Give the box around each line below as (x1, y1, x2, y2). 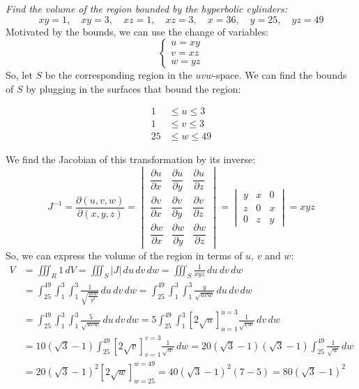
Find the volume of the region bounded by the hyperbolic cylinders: (6, 1, 288, 15)
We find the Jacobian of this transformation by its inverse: (6, 152, 256, 167)
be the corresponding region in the (45, 68, 192, 82)
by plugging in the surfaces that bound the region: (26, 81, 241, 96)
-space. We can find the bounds (213, 68, 347, 82)
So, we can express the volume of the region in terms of (6, 247, 243, 262)
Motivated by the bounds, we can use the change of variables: (6, 24, 269, 38)
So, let (6, 68, 33, 82)
